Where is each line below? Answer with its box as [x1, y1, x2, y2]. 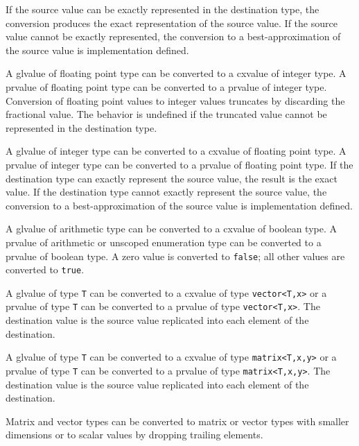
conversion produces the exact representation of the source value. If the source [6, 15, 338, 30]
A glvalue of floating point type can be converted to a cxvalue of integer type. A [6, 66, 347, 80]
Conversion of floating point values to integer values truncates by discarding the [6, 93, 345, 108]
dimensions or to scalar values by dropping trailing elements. [6, 427, 263, 442]
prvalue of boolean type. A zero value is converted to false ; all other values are [6, 248, 345, 263]
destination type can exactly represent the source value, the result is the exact [6, 171, 338, 185]
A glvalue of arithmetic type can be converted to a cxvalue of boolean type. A [6, 221, 338, 236]
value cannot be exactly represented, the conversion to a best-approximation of [6, 29, 341, 44]
